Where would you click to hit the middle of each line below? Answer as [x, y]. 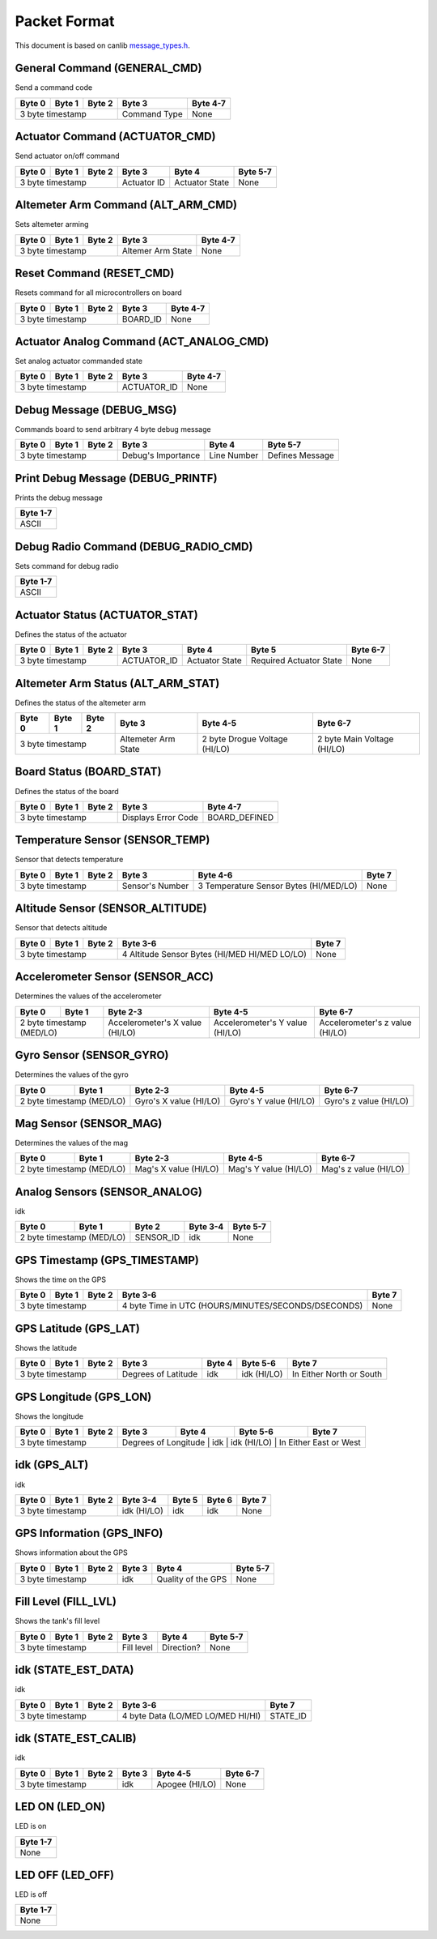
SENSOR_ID [157, 1237]
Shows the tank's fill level [57, 1621]
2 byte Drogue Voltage [245, 739]
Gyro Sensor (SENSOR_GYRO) [92, 1055]
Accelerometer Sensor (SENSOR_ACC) [115, 977]
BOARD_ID [142, 318]
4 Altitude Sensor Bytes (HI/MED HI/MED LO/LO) [214, 954]
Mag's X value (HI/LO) [177, 1169]
